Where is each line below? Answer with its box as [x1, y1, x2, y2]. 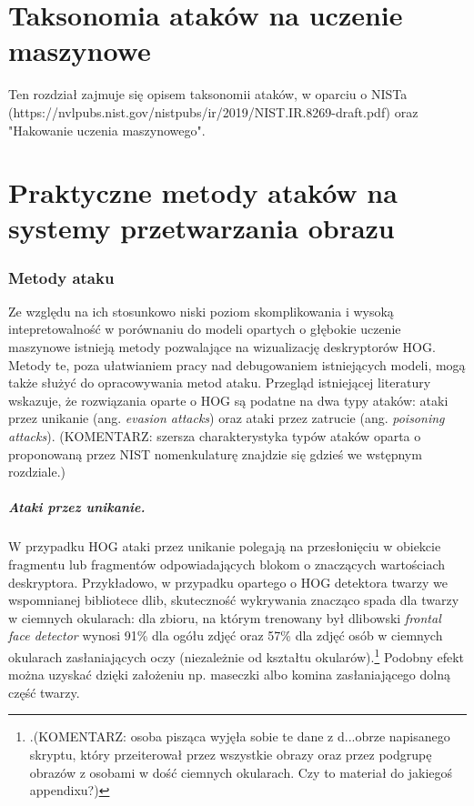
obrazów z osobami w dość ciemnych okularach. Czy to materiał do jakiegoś [29, 762, 453, 781]
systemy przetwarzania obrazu [8, 209, 395, 247]
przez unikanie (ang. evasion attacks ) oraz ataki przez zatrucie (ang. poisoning [8, 408, 445, 428]
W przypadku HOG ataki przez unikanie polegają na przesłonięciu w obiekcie [8, 537, 441, 556]
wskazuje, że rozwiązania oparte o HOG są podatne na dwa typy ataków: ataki [8, 390, 449, 409]
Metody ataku [8, 266, 115, 288]
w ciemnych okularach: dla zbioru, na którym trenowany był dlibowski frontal [8, 608, 441, 627]
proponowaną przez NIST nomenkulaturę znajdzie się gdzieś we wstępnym [8, 444, 422, 463]
